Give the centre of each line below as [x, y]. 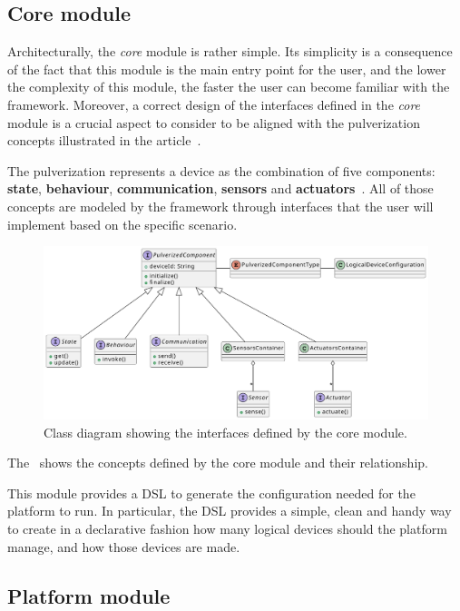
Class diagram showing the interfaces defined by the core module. [225, 432]
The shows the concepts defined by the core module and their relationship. [218, 463]
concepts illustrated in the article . [104, 140]
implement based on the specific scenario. [122, 224]
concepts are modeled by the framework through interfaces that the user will [220, 206]
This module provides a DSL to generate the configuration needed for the [211, 493]
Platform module [89, 595]
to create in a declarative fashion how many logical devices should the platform [227, 528]
